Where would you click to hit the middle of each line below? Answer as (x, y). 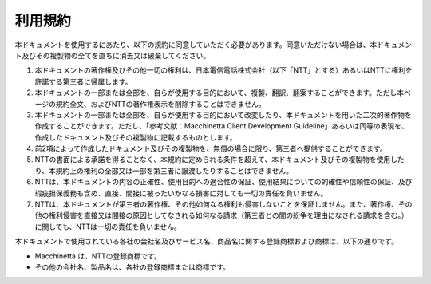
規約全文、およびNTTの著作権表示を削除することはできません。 (160, 104)
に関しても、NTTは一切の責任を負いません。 (108, 227)
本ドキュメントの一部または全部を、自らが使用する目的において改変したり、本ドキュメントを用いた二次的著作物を (223, 115)
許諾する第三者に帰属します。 (83, 81)
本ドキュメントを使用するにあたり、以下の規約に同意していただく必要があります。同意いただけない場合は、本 (196, 45)
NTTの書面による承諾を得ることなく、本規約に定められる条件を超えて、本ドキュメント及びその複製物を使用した (219, 160)
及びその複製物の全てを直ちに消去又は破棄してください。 (116, 55)
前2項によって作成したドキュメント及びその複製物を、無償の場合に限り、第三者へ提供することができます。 (211, 148)
